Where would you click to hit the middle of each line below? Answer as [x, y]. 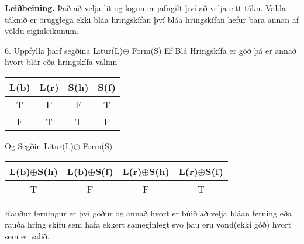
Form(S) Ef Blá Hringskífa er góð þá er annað [214, 50]
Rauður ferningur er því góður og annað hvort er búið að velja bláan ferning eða [148, 213]
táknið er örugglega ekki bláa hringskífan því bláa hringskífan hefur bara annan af [152, 19]
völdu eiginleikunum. [42, 31]
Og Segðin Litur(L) [39, 145]
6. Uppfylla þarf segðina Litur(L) [64, 50]
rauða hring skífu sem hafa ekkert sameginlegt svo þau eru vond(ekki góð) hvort [148, 224]
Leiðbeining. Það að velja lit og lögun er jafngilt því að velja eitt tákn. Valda [146, 8]
